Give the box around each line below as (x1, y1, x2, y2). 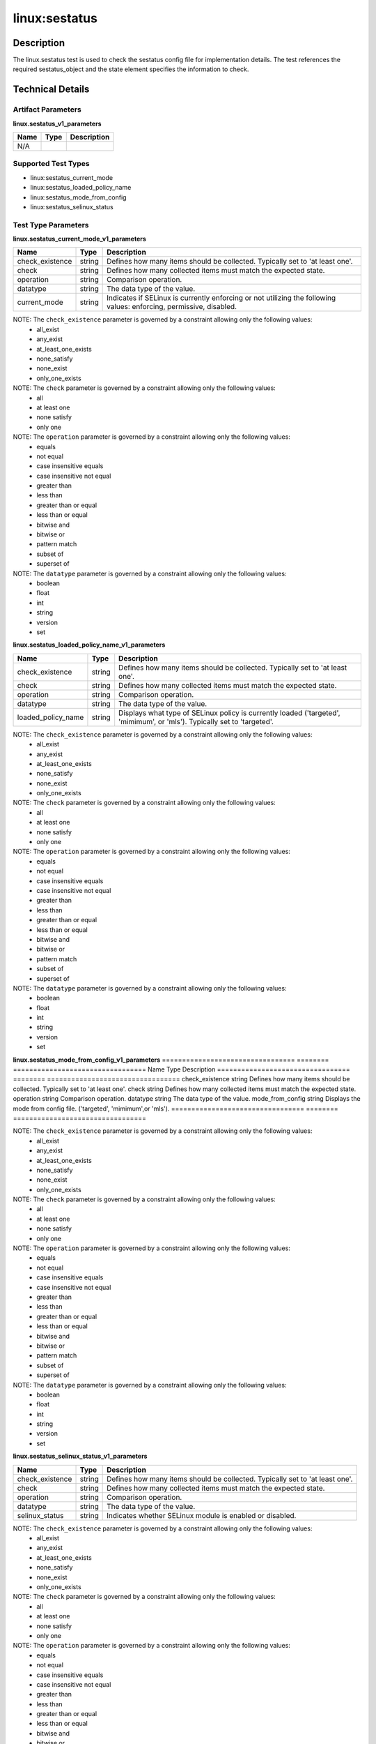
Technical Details (13, 84, 90, 96)
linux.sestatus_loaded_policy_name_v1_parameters (13, 640, 166, 649)
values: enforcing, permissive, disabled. (107, 302, 237, 312)
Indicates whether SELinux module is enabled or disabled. (107, 1510, 297, 1520)
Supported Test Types (13, 159, 90, 169)
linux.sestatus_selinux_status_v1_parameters (13, 1452, 148, 1461)
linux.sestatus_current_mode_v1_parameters (13, 234, 146, 243)
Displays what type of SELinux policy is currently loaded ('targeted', (118, 708, 340, 718)
